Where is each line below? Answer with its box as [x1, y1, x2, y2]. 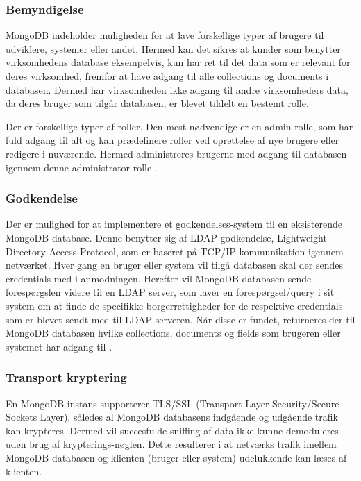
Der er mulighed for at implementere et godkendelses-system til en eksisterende [6, 217, 342, 231]
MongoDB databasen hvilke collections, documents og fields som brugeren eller [6, 326, 341, 340]
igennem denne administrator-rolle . [6, 160, 158, 174]
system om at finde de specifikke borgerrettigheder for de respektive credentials [6, 298, 343, 312]
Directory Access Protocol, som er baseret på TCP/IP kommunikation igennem [6, 244, 344, 258]
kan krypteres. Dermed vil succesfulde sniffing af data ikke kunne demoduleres [6, 423, 339, 437]
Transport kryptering [6, 369, 127, 386]
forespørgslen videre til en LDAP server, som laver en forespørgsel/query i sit [6, 285, 335, 299]
